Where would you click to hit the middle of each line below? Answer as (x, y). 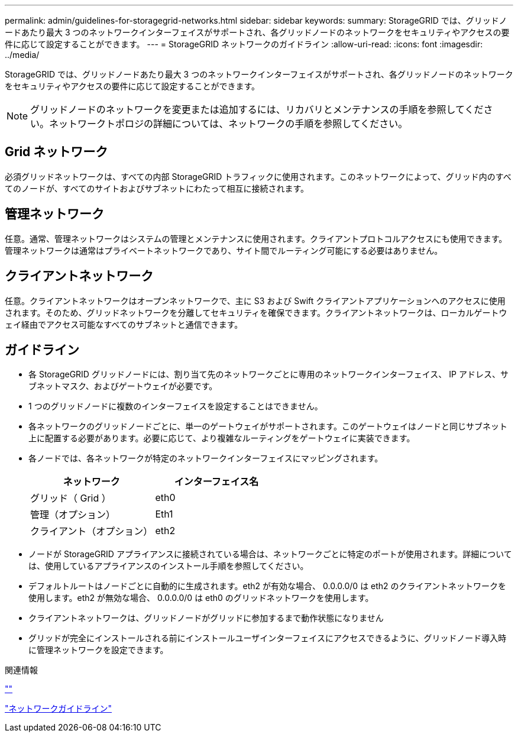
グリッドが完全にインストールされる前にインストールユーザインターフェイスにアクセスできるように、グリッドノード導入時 (268, 638)
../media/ (22, 55)
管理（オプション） (73, 515)
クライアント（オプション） (92, 531)
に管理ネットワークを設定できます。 (98, 650)
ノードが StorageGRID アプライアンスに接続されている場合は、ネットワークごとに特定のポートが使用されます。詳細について (270, 554)
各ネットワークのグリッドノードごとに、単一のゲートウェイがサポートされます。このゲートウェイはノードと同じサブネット (268, 426)
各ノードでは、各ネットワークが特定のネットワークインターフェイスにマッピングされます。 (206, 458)
